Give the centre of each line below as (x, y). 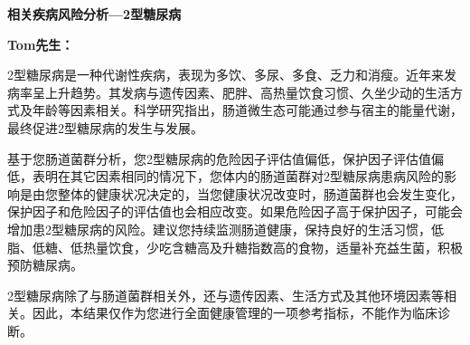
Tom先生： (41, 44)
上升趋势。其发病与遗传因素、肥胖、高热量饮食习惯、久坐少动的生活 (247, 92)
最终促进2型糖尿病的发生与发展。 (105, 127)
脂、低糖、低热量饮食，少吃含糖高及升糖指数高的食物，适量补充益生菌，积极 (235, 247)
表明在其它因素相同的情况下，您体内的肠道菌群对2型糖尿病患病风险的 (238, 176)
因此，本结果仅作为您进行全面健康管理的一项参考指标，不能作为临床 (235, 313)
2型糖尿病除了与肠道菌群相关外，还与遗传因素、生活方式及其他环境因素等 (226, 295)
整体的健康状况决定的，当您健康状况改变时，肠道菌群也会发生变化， (260, 193)
